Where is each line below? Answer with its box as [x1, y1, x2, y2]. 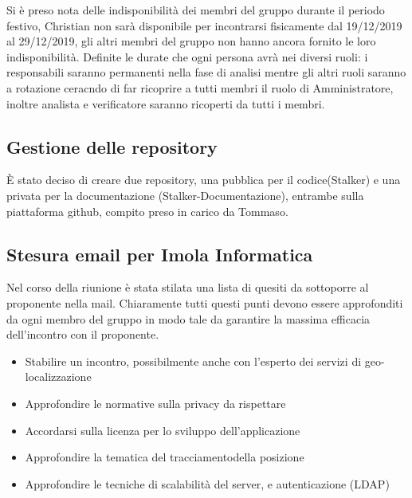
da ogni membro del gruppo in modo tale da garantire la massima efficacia [6, 310, 371, 327]
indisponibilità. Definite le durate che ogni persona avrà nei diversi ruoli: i [6, 48, 368, 65]
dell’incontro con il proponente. [6, 326, 159, 343]
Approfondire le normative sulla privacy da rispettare [25, 394, 286, 411]
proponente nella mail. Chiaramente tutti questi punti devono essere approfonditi [6, 294, 403, 311]
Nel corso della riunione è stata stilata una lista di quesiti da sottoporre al [6, 279, 369, 296]
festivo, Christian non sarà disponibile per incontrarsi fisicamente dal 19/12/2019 [6, 17, 402, 33]
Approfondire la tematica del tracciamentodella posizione [25, 449, 304, 465]
